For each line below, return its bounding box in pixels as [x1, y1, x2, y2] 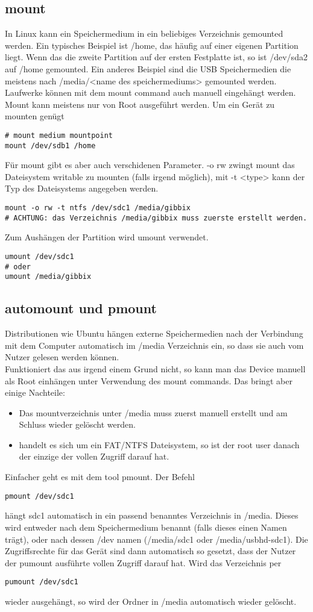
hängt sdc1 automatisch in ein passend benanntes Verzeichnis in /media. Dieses [5, 509, 299, 522]
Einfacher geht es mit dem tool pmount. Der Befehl [5, 470, 195, 483]
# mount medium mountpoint [5, 131, 113, 140]
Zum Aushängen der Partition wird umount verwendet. [5, 231, 209, 243]
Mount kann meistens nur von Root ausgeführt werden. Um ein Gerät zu [5, 98, 275, 110]
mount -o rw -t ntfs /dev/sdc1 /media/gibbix [5, 204, 191, 213]
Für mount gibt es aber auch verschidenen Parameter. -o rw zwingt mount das [5, 158, 295, 171]
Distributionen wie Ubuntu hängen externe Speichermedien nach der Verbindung [5, 327, 303, 340]
